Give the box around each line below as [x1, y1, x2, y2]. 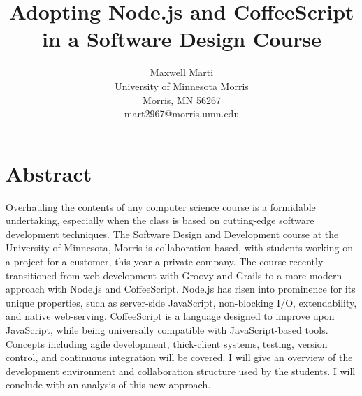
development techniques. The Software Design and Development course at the [6, 226, 339, 241]
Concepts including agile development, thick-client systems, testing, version [6, 336, 328, 351]
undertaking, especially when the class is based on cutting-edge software [6, 213, 314, 228]
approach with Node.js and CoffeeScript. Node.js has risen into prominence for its [6, 281, 356, 296]
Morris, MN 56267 [143, 92, 221, 107]
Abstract [6, 159, 92, 187]
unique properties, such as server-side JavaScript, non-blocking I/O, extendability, [6, 295, 357, 309]
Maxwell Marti [150, 65, 214, 80]
